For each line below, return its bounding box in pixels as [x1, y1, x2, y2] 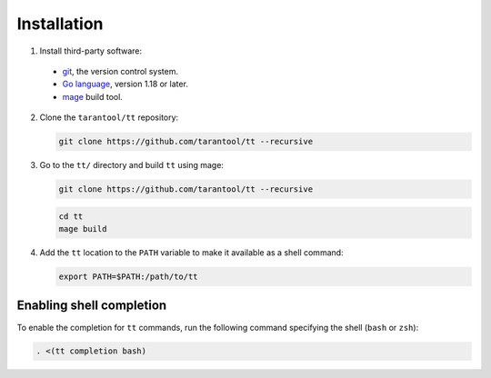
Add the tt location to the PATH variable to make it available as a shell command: [39, 247, 345, 258]
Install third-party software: [39, 45, 143, 56]
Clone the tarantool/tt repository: [39, 112, 179, 123]
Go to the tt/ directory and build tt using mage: [39, 160, 225, 171]
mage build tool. [62, 91, 123, 102]
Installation [16, 14, 104, 34]
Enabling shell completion [16, 298, 167, 313]
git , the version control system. [62, 65, 179, 76]
